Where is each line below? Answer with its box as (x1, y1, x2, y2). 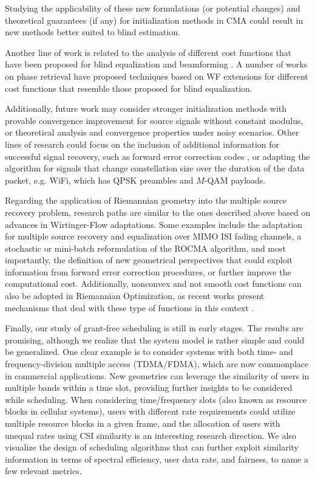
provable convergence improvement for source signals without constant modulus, (5, 114, 303, 126)
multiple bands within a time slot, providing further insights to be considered (5, 381, 293, 394)
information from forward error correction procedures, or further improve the (5, 265, 291, 278)
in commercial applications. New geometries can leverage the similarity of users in (5, 369, 310, 382)
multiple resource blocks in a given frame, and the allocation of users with (5, 417, 280, 429)
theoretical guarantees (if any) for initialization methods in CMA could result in (5, 13, 303, 26)
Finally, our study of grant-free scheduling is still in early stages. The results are (5, 322, 303, 334)
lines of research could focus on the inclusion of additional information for (5, 137, 280, 150)
